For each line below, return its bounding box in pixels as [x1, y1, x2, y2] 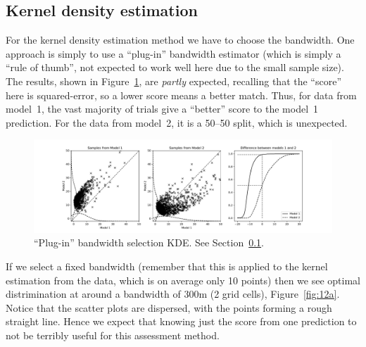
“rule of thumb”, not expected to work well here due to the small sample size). [6, 60, 344, 75]
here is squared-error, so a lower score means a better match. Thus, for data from [6, 87, 357, 102]
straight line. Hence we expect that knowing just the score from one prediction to [6, 314, 357, 329]
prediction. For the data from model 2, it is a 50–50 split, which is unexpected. [6, 115, 348, 130]
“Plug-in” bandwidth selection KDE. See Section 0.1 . [34, 235, 264, 250]
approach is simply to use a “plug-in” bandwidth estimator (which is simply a [6, 46, 341, 61]
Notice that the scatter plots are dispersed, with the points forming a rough [6, 300, 332, 315]
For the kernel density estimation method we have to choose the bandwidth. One [6, 32, 355, 47]
